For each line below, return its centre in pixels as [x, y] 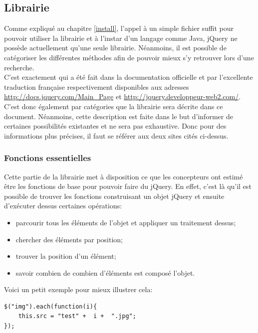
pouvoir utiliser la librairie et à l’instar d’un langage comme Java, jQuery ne [121, 38]
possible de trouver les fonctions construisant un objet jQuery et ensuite [114, 196]
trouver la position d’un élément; [66, 256]
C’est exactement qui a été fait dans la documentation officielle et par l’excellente [129, 77]
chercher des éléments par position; [69, 239]
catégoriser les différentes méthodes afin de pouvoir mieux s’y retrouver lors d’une [129, 57]
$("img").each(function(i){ [51, 306]
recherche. [19, 67]
